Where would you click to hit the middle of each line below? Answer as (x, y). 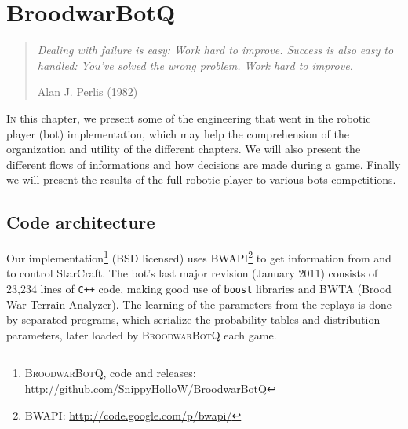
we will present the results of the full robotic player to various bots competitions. (201, 180)
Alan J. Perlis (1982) (87, 92)
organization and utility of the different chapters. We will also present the (184, 149)
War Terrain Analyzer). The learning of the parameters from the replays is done (199, 304)
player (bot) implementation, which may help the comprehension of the (178, 133)
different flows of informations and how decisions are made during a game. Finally (204, 164)
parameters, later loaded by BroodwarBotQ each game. (142, 334)
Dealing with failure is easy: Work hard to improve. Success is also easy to (215, 50)
